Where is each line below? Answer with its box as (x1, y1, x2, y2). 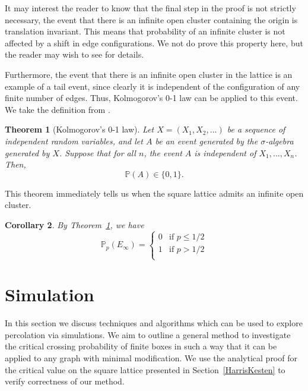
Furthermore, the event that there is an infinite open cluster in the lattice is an (5, 68, 293, 80)
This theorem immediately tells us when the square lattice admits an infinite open (5, 187, 304, 199)
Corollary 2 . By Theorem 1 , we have (5, 218, 144, 231)
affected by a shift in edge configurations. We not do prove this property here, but (5, 36, 303, 49)
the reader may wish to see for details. (5, 48, 144, 61)
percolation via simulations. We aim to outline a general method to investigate (5, 328, 291, 340)
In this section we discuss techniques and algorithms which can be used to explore (5, 317, 303, 329)
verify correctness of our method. (5, 375, 125, 387)
